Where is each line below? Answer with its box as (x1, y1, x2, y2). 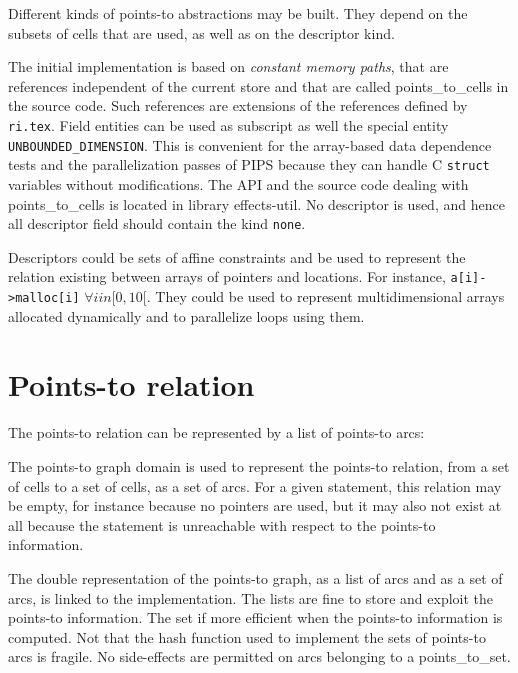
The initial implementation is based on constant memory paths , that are (8, 56, 449, 77)
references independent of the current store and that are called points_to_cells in (8, 75, 509, 96)
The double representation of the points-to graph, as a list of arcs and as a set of (8, 567, 503, 588)
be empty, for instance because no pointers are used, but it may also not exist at (8, 495, 502, 516)
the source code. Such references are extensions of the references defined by (8, 95, 468, 116)
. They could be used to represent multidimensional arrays (146, 286, 505, 307)
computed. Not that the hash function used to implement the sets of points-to (8, 626, 486, 647)
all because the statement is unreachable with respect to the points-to (8, 514, 436, 535)
